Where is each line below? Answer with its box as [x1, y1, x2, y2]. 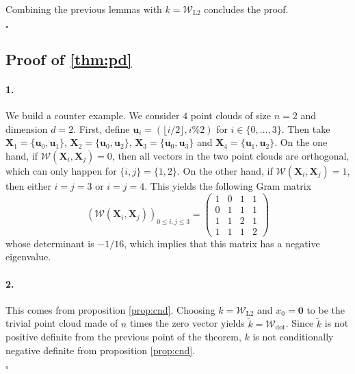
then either [5, 178, 51, 192]
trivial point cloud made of [5, 316, 118, 330]
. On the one [274, 135, 328, 149]
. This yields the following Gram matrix [144, 178, 312, 192]
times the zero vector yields [129, 316, 245, 330]
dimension [5, 121, 48, 136]
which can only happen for [5, 163, 117, 177]
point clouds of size [190, 108, 272, 123]
